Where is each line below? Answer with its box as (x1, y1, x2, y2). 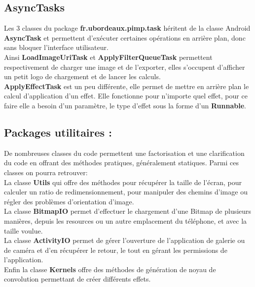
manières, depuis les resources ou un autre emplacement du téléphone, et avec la (4, 215, 247, 226)
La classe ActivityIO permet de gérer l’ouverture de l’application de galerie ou (4, 235, 245, 245)
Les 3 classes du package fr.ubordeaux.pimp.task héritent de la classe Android (4, 23, 251, 33)
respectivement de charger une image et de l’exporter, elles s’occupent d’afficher (4, 61, 245, 72)
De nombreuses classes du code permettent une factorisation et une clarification (4, 147, 245, 158)
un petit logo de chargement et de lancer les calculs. (4, 71, 161, 82)
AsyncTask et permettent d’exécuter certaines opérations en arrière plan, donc (4, 32, 246, 43)
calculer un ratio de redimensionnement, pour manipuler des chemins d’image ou (4, 187, 248, 197)
